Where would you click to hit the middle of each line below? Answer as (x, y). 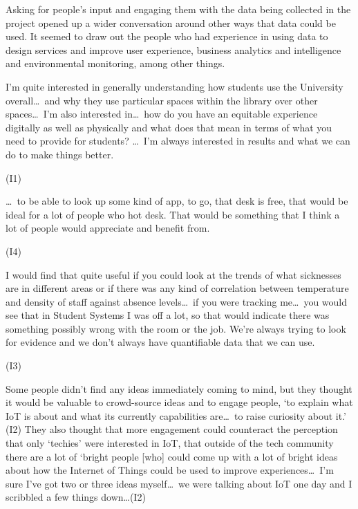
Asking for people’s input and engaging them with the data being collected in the (178, 9)
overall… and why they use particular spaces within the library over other (162, 100)
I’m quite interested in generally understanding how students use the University (175, 86)
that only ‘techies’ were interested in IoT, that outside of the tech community (170, 443)
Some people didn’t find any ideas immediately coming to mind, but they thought (179, 388)
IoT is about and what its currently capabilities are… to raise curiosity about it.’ (176, 415)
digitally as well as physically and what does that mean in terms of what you (169, 127)
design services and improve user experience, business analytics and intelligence (173, 49)
